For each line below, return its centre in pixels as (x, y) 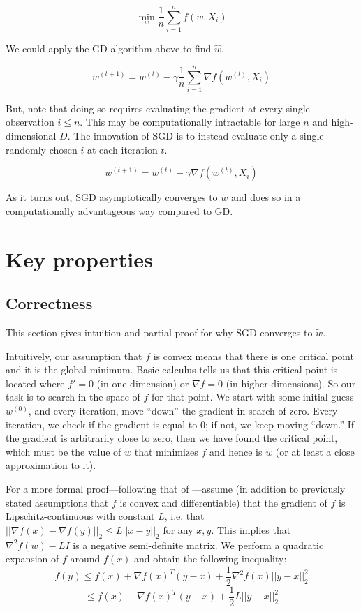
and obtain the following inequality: (211, 559)
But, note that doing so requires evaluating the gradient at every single (158, 108)
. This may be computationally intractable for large (190, 122)
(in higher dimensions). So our (291, 383)
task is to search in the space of (73, 397)
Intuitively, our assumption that (74, 356)
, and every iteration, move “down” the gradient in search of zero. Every (183, 410)
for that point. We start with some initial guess (253, 397)
